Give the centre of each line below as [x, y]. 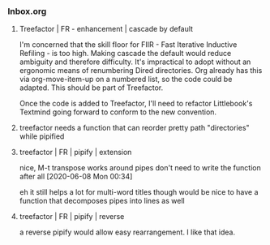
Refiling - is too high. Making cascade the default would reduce [125, 54]
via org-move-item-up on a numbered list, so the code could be [126, 80]
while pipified [42, 136]
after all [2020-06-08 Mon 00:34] [76, 177]
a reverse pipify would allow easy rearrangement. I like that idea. [127, 232]
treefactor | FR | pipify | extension [75, 153]
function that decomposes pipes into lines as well [102, 201]
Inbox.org [27, 11]
